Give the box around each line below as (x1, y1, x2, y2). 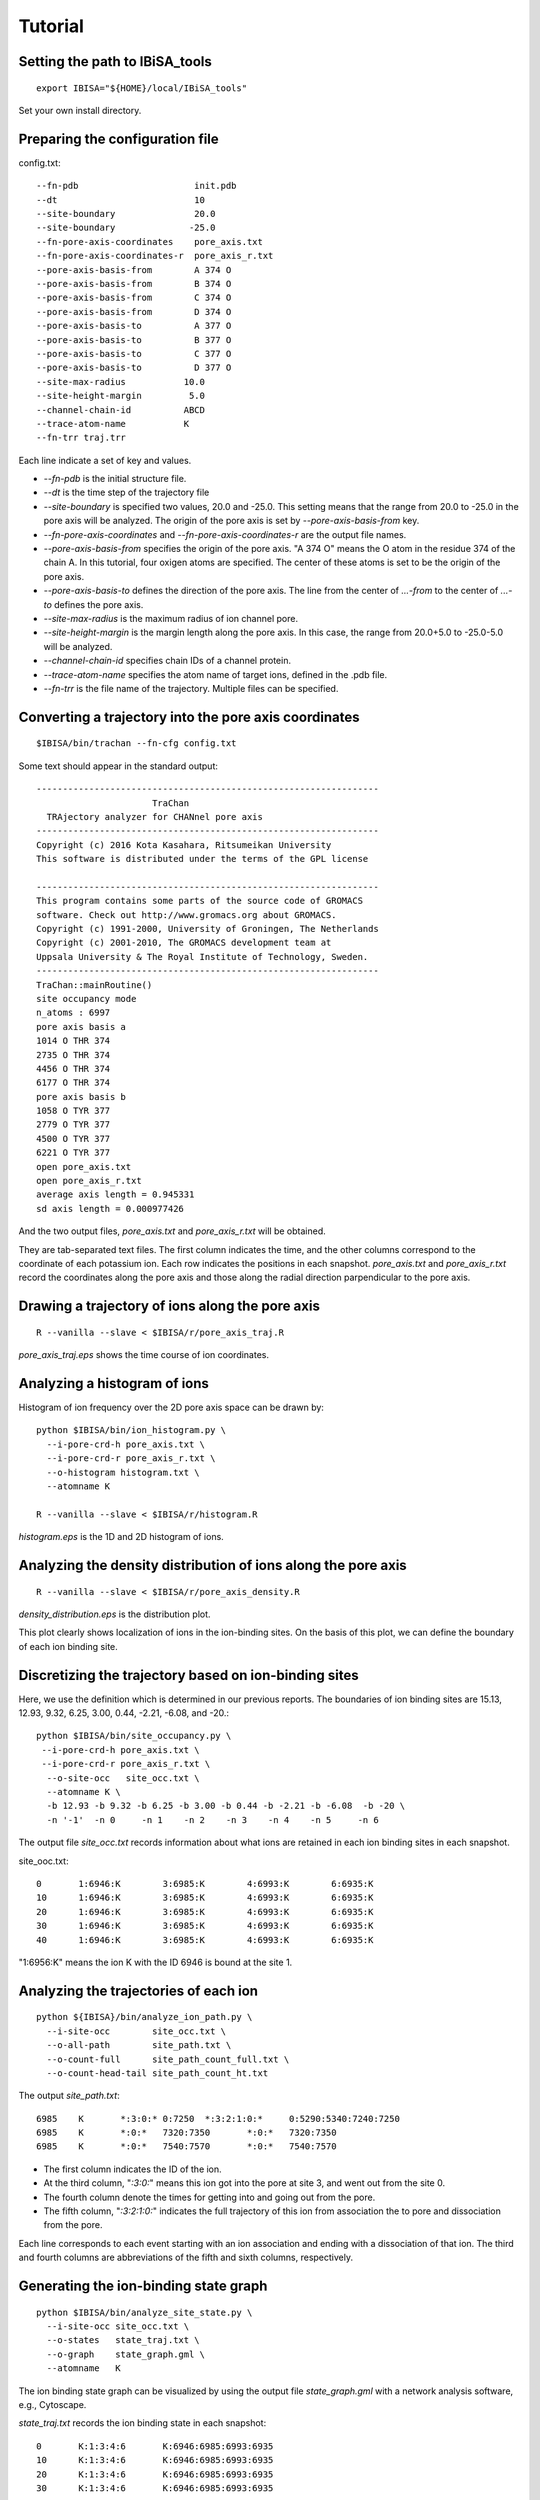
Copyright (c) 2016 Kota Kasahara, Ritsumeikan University (36, 839, 332, 850)
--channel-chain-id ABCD (36, 404, 205, 415)
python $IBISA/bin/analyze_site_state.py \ (36, 2306, 253, 2318)
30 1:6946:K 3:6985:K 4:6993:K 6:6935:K (36, 1920, 374, 1932)
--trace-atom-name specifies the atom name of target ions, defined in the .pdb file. (43, 668, 388, 680)
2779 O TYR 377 (36, 1119, 111, 1130)
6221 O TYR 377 (36, 1147, 111, 1159)
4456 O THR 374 (36, 1063, 111, 1074)
